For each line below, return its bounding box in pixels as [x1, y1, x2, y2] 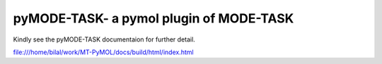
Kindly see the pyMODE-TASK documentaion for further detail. [13, 35, 196, 44]
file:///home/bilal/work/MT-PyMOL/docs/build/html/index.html [13, 48, 194, 56]
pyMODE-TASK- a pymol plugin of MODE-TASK [13, 11, 294, 26]
